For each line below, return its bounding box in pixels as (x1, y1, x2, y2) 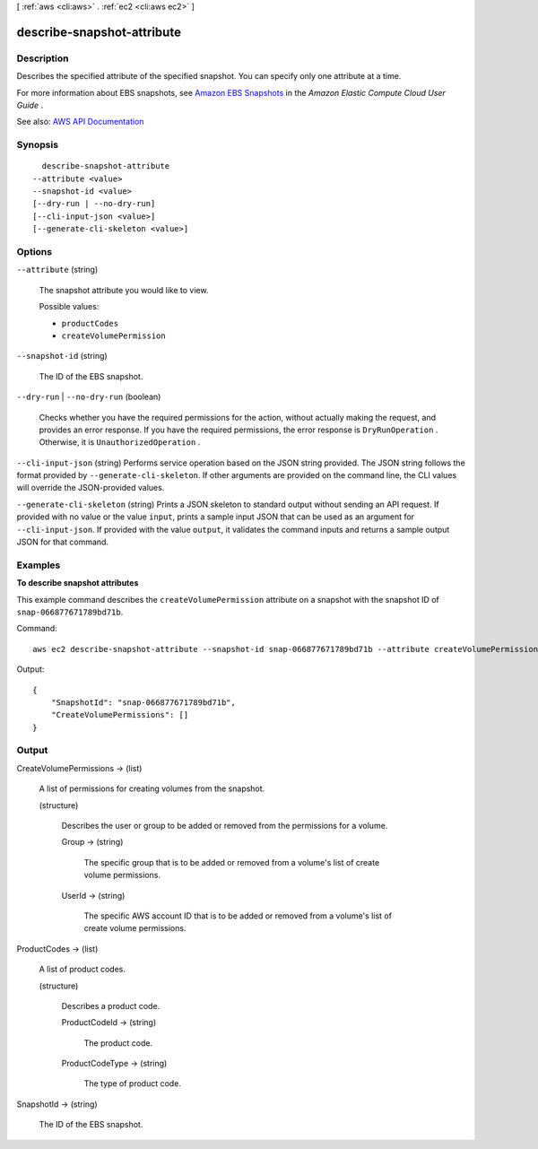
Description (16, 52, 69, 65)
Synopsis (16, 139, 58, 152)
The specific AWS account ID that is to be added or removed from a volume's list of (83, 910, 392, 921)
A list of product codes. (39, 964, 126, 975)
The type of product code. (83, 1078, 181, 1089)
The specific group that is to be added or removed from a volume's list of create (83, 857, 380, 867)
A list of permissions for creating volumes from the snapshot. (39, 783, 265, 794)
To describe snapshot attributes (16, 578, 139, 588)
